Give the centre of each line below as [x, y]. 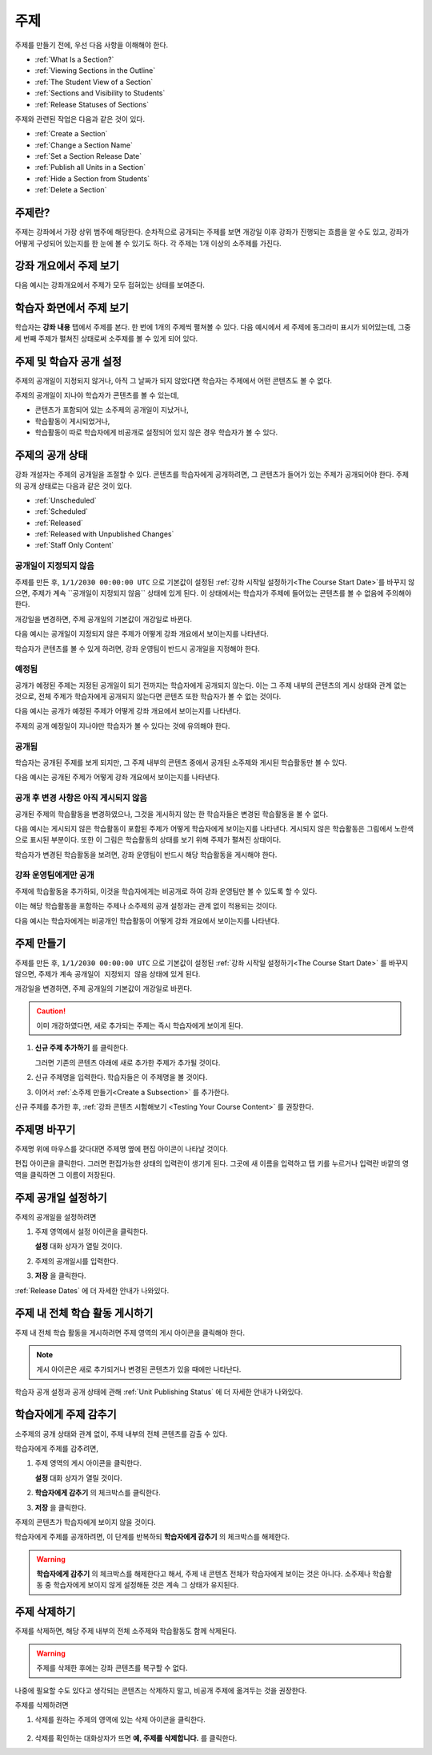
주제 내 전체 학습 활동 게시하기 [84, 1314]
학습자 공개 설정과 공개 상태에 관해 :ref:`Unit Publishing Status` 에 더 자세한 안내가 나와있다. [159, 1392]
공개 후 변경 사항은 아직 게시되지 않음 [81, 798]
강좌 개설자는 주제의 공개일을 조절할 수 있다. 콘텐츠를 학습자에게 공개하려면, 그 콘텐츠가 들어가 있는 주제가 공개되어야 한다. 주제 [212, 475]
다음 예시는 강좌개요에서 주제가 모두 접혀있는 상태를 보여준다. [110, 285]
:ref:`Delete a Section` [71, 190]
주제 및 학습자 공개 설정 [68, 361]
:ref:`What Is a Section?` [74, 59]
